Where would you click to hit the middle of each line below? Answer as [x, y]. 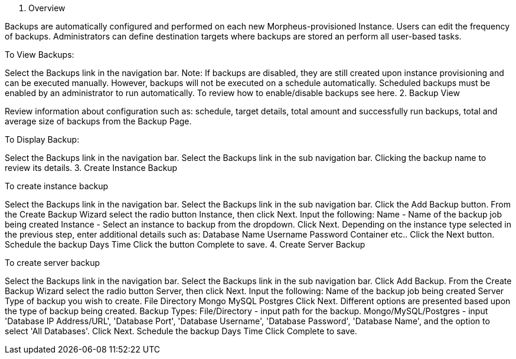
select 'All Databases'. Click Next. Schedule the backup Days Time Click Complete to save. [181, 331]
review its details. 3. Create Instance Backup [91, 168]
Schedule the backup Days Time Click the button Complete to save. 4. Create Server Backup [185, 244]
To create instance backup [57, 186]
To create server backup [53, 263]
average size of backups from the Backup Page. [98, 121]
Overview [47, 8]
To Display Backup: [42, 139]
